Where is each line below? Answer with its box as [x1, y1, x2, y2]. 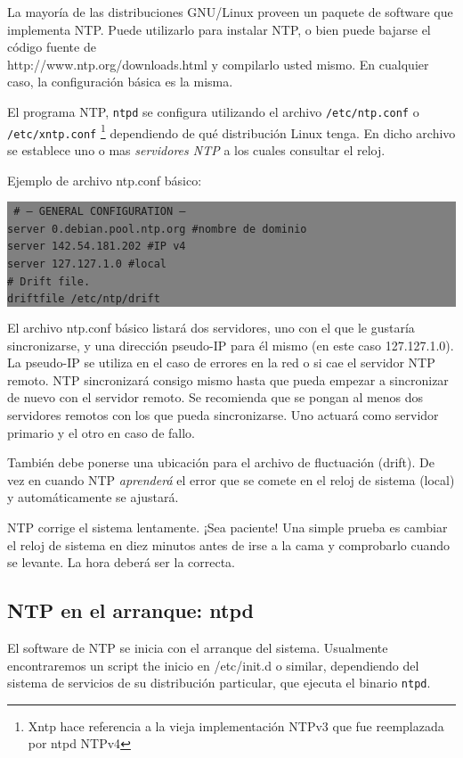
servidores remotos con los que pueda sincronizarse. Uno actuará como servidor [7, 406, 439, 424]
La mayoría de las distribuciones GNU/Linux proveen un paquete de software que [7, 3, 453, 21]
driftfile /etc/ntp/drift [7, 292, 160, 306]
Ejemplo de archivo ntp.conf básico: [7, 170, 202, 189]
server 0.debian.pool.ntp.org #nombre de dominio [7, 222, 307, 235]
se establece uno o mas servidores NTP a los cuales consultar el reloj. [7, 140, 386, 159]
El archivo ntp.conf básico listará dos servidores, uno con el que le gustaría [7, 318, 415, 337]
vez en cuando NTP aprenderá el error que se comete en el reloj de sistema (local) [7, 470, 455, 489]
